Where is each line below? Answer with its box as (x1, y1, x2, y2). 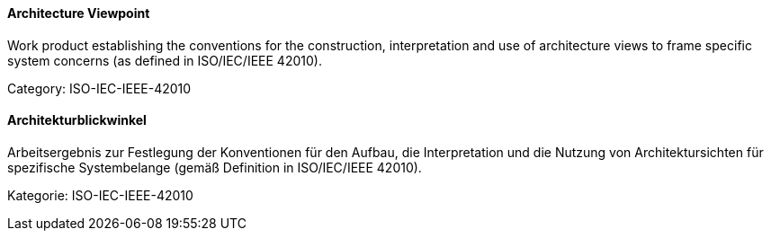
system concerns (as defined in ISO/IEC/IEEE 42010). (7, 52, 322, 68)
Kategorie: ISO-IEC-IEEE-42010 (7, 187, 193, 203)
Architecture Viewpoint (7, 5, 150, 21)
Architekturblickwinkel (7, 112, 147, 128)
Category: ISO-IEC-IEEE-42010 (7, 80, 192, 96)
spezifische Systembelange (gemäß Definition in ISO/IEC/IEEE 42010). (7, 159, 422, 175)
